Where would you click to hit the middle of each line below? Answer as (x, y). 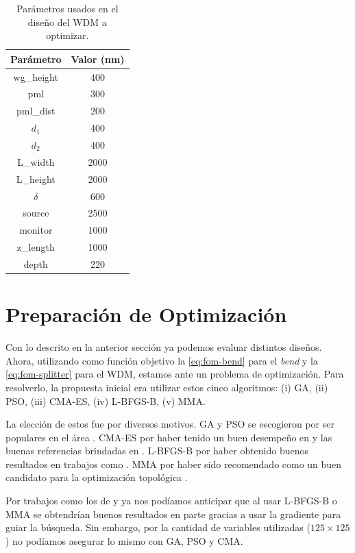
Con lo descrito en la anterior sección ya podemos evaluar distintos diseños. (164, 347)
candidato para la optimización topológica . (97, 477)
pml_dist (36, 111)
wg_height (36, 76)
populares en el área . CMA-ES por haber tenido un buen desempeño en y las (169, 437)
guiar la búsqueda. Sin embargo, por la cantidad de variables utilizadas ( (158, 527)
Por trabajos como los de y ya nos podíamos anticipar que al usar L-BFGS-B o (171, 501)
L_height (36, 179)
